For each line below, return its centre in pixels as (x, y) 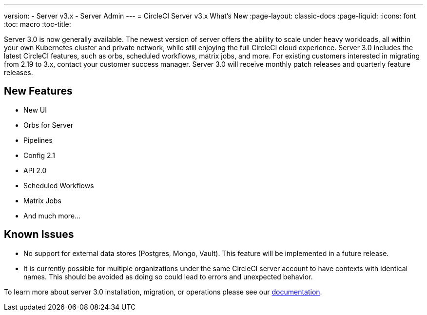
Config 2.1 (39, 155)
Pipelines (38, 140)
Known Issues (39, 235)
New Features (38, 91)
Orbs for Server (49, 125)
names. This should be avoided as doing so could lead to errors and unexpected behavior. (168, 276)
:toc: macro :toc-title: (38, 24)
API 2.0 (35, 170)
